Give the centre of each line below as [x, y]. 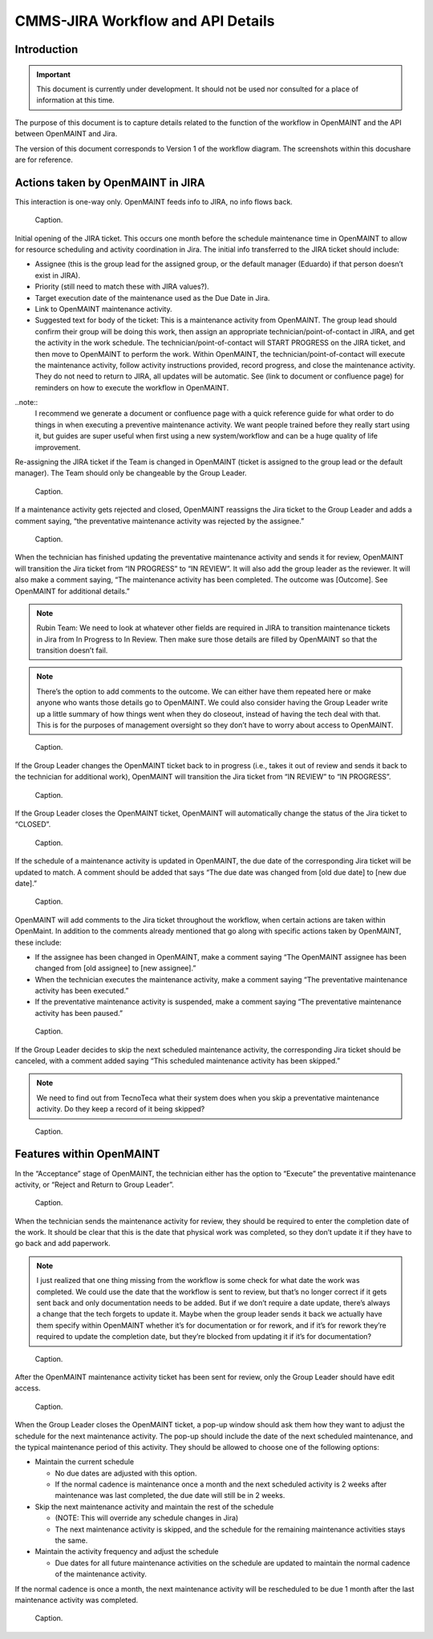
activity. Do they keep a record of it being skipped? [121, 1109]
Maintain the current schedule [85, 1462]
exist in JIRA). [57, 275]
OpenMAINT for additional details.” [72, 591]
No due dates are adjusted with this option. [126, 1473]
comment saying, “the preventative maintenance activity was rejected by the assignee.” [160, 520]
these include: [38, 942]
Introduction [47, 49]
